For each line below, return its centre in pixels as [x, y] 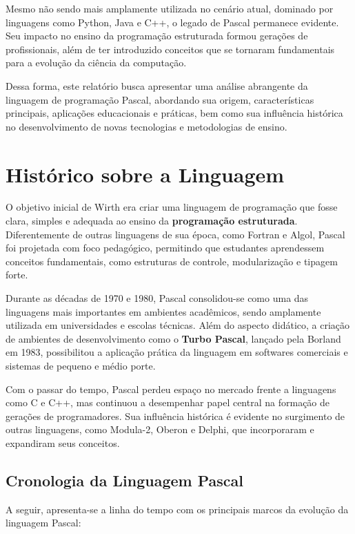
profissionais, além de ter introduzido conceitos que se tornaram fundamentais [170, 49]
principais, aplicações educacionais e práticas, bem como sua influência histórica [174, 113]
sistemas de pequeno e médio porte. [81, 365]
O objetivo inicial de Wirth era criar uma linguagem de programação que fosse [172, 207]
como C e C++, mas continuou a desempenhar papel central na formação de [168, 402]
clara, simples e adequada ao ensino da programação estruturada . [152, 221]
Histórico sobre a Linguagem [145, 174]
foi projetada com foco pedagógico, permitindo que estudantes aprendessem [165, 248]
